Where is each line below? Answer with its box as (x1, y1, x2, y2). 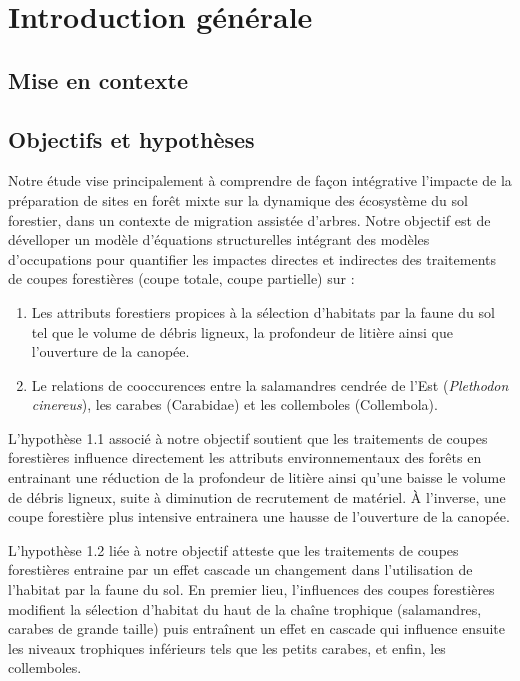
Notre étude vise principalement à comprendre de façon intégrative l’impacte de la (8, 170, 512, 191)
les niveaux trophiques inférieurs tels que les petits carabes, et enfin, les (8, 637, 446, 658)
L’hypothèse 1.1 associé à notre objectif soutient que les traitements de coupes (8, 427, 488, 448)
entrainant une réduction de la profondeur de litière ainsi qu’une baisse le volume (8, 467, 506, 488)
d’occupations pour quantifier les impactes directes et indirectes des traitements (8, 248, 496, 269)
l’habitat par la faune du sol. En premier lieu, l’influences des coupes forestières (8, 579, 495, 600)
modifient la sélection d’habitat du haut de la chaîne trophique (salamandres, (8, 598, 482, 619)
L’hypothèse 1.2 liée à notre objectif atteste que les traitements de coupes (8, 539, 459, 560)
